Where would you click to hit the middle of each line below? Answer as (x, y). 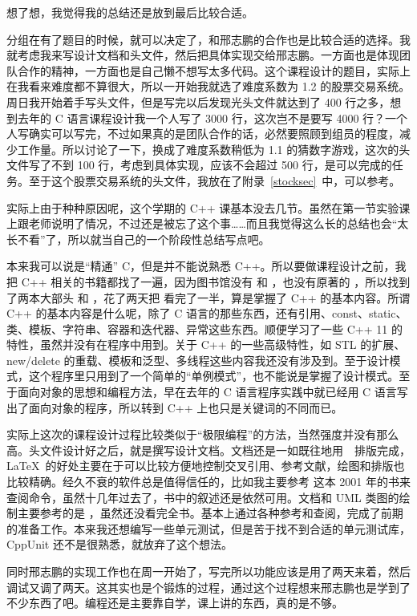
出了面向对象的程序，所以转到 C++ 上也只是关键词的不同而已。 (175, 407)
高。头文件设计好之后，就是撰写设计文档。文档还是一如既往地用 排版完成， (208, 450)
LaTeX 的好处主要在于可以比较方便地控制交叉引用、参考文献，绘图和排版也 (206, 466)
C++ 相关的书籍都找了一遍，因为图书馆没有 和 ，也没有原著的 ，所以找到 (216, 281)
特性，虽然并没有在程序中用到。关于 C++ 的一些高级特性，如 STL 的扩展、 (206, 344)
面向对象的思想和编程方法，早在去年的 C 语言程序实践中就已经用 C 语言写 (213, 392)
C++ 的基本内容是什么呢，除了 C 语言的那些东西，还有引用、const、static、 (207, 313)
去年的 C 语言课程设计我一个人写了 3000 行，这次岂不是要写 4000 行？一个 (213, 118)
